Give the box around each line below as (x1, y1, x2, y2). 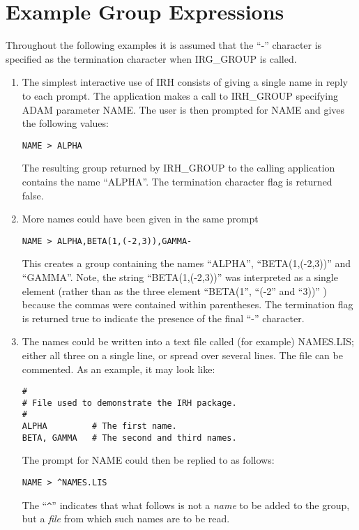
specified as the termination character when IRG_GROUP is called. (6, 51, 297, 66)
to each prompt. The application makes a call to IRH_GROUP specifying (22, 88, 338, 103)
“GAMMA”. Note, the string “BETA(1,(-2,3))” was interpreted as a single (22, 269, 338, 284)
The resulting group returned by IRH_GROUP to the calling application (22, 160, 335, 175)
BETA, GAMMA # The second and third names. (22, 432, 237, 443)
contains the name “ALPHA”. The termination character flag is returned (22, 174, 333, 188)
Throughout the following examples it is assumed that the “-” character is (6, 38, 322, 52)
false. (22, 188, 44, 202)
